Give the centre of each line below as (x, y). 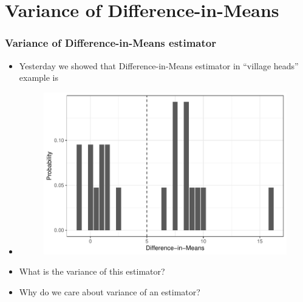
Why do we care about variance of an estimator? (110, 291)
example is (39, 77)
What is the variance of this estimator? (92, 271)
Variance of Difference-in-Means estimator (111, 43)
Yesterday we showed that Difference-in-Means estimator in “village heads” (159, 65)
